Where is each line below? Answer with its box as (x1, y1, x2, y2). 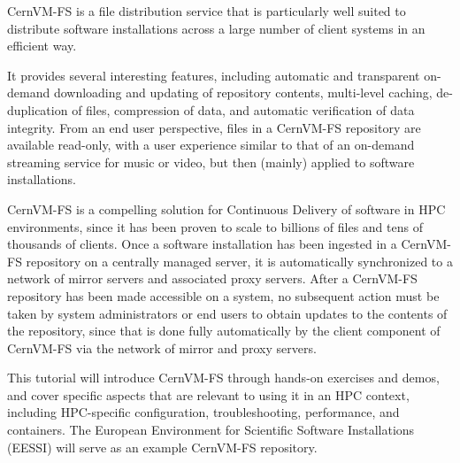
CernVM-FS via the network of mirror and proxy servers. (7, 338, 317, 357)
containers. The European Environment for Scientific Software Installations (7, 421, 415, 439)
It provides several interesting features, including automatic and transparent (7, 66, 420, 84)
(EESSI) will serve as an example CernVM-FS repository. (7, 437, 318, 456)
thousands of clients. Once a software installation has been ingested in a (7, 235, 397, 253)
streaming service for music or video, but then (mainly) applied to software (7, 152, 415, 171)
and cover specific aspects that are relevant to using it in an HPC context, (7, 385, 410, 404)
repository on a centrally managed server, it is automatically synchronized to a (26, 251, 453, 270)
